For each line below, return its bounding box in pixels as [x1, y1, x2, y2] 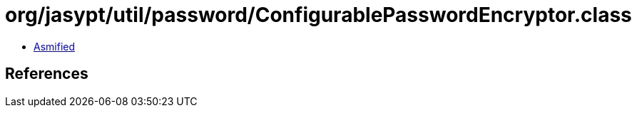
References [5, 65, 88, 83]
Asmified [34, 40, 76, 53]
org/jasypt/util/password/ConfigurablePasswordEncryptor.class [5, 3, 632, 27]
